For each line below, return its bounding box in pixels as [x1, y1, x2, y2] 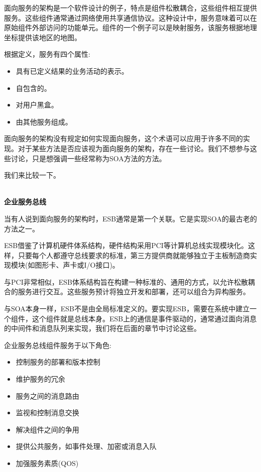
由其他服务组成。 [16, 116, 72, 127]
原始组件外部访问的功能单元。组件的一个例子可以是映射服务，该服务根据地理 [4, 22, 257, 33]
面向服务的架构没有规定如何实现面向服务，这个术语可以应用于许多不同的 [4, 133, 243, 144]
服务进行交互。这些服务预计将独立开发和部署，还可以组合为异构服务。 [18, 286, 250, 297]
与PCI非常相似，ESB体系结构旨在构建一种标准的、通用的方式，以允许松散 [4, 276, 248, 287]
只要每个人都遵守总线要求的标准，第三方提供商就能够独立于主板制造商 [18, 250, 250, 260]
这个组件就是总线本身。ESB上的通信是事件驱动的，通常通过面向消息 [32, 313, 257, 323]
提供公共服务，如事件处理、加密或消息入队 [16, 441, 157, 451]
